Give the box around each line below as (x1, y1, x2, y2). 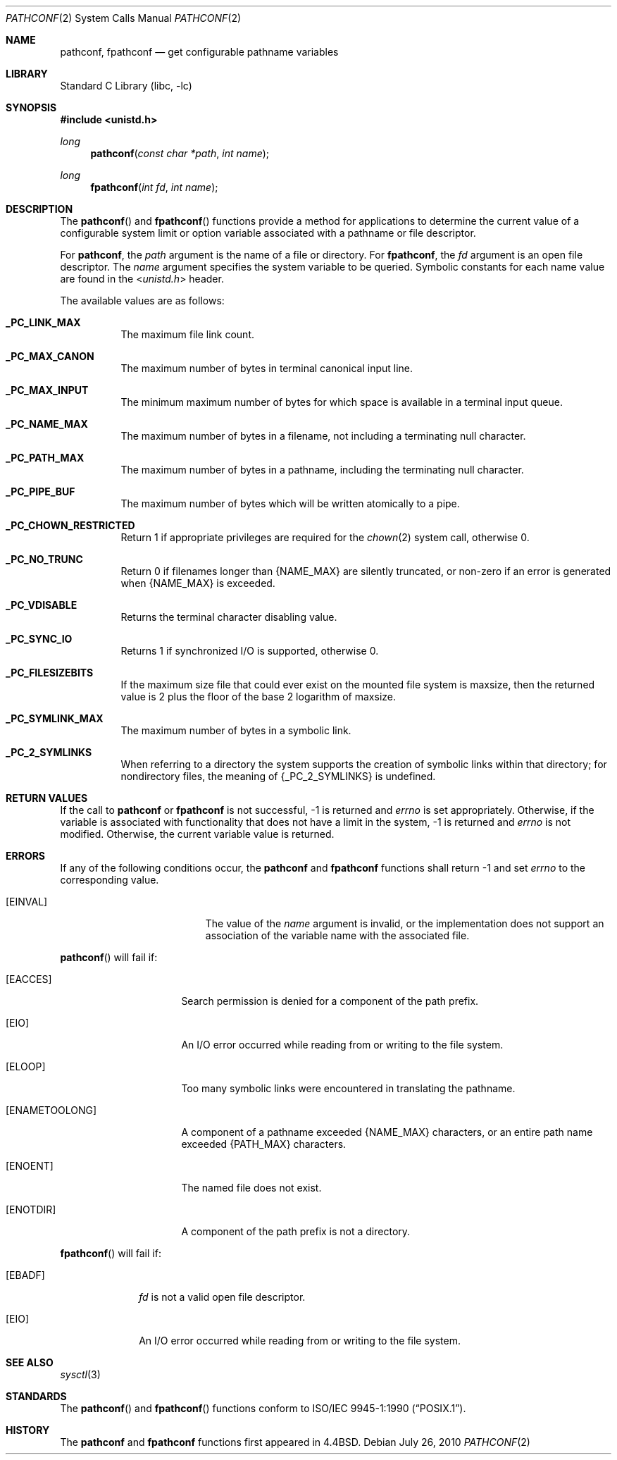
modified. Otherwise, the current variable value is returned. (60, 828, 335, 840)
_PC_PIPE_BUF (6, 485, 75, 497)
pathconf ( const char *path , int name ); (90, 147, 270, 159)
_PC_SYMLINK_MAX (6, 712, 104, 724)
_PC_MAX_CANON (6, 350, 94, 362)
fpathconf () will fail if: (60, 1247, 161, 1259)
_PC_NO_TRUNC (6, 553, 83, 565)
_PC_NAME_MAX (6, 418, 88, 430)
